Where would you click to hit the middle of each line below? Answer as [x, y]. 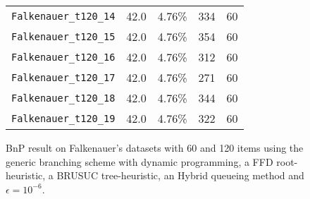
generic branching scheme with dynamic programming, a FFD [139, 161]
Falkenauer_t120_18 [63, 98]
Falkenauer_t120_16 [63, 57]
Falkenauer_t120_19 [63, 118]
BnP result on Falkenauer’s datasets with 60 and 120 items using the [155, 147]
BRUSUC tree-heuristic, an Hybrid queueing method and [180, 175]
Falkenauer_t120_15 [63, 36]
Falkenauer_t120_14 [63, 16]
